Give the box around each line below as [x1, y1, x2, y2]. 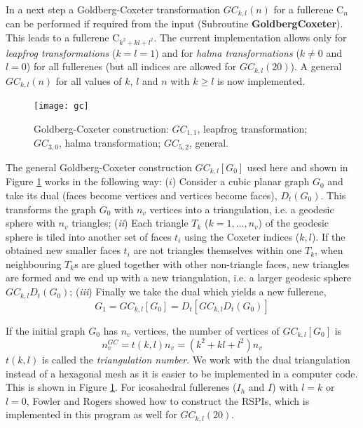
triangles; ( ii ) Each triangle [71, 215, 189, 230]
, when [315, 243, 343, 258]
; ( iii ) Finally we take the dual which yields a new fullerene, [69, 284, 327, 299]
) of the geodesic [258, 215, 329, 230]
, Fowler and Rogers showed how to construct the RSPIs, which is [26, 393, 310, 408]
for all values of [55, 73, 122, 88]
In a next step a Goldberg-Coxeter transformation [6, 2, 221, 16]
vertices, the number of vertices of [134, 323, 280, 337]
